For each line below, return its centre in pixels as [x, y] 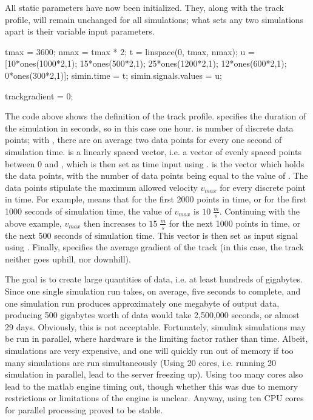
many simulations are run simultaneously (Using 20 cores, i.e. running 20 [141, 362]
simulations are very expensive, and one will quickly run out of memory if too [149, 350]
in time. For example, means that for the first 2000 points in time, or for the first [156, 199]
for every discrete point [263, 187]
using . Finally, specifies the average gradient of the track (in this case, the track [154, 247]
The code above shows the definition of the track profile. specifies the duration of [156, 116]
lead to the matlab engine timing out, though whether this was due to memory [152, 386]
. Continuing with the [259, 211]
